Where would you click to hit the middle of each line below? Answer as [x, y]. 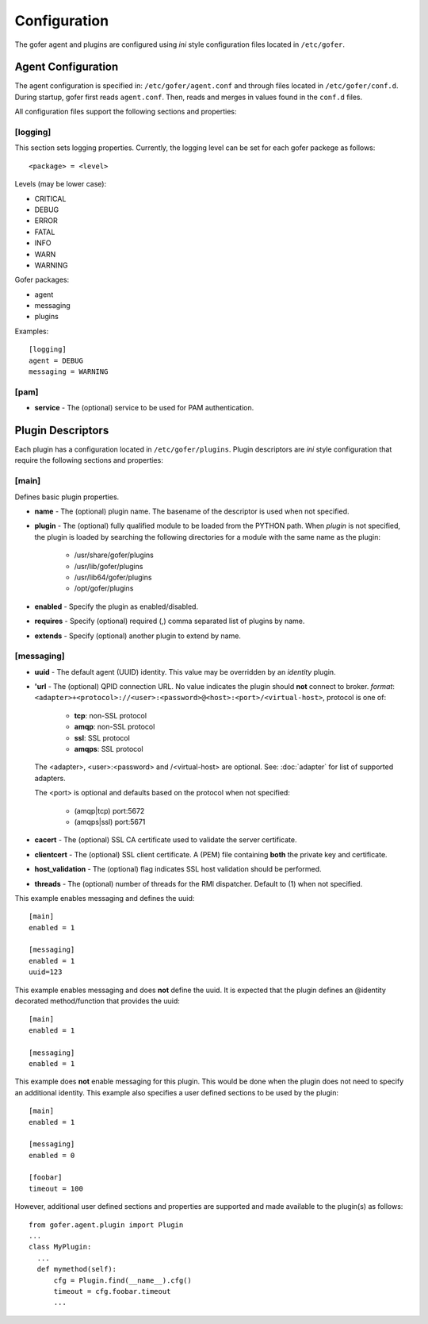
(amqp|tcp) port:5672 [109, 810]
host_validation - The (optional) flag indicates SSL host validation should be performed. [178, 869]
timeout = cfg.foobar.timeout [112, 1291]
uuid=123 [46, 972]
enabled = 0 [52, 1155]
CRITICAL [50, 198]
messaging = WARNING [69, 372]
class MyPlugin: [60, 1247]
